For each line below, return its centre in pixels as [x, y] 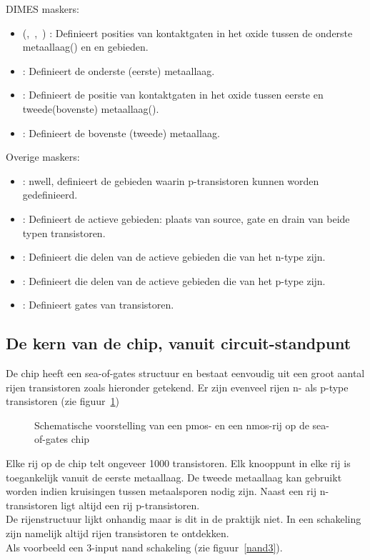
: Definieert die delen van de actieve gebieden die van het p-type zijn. [174, 280]
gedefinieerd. [50, 195]
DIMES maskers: [42, 9]
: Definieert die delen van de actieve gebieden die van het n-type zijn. [174, 257]
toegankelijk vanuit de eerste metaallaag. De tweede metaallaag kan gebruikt [174, 477]
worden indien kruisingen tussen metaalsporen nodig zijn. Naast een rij [161, 491]
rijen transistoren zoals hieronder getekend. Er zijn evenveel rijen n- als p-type [177, 387]
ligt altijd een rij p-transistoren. [130, 505]
